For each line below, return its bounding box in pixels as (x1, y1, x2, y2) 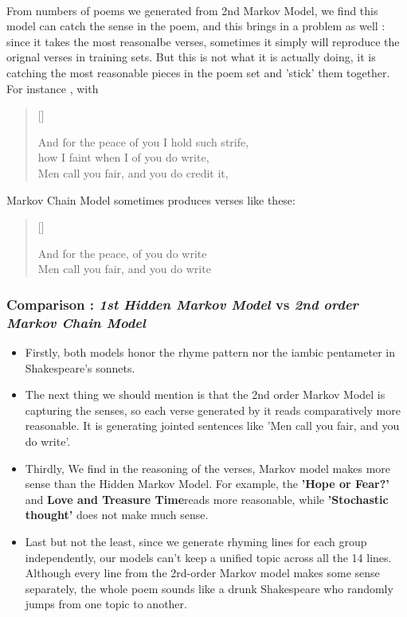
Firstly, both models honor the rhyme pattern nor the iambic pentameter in (25, 344, 395, 361)
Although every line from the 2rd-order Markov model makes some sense (25, 564, 380, 581)
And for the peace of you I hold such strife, (37, 133, 249, 150)
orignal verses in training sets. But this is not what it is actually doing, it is (6, 49, 376, 65)
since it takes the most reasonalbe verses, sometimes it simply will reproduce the (6, 33, 400, 49)
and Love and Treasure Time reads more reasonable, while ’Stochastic (25, 490, 389, 507)
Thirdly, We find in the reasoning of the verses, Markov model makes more (25, 459, 391, 476)
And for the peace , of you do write (37, 244, 207, 261)
